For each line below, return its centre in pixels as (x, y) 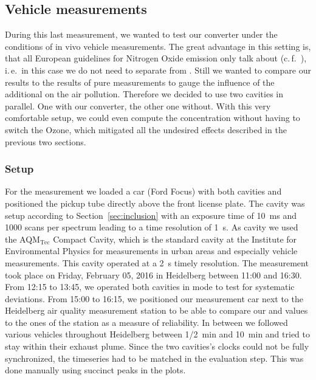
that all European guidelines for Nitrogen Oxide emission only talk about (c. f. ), (156, 58)
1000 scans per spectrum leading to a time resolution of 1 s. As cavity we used (152, 227)
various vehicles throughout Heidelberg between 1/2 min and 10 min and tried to (158, 334)
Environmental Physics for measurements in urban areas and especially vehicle (151, 251)
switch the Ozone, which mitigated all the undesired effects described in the (146, 129)
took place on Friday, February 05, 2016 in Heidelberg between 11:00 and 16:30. (153, 275)
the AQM (22, 239)
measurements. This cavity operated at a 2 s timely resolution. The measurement (157, 262)
